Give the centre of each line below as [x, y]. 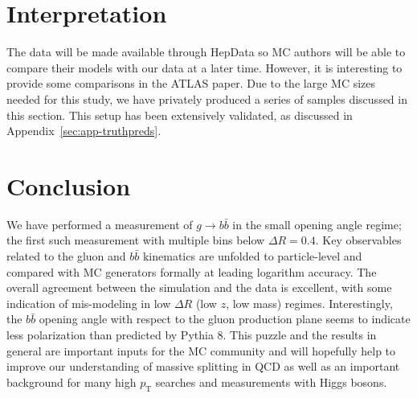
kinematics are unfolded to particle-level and [252, 256]
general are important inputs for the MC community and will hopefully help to [201, 350]
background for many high [72, 382]
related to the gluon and [66, 256]
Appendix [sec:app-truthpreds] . [84, 131]
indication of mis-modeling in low [89, 303]
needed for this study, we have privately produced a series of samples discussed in [207, 98]
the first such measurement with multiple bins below [136, 240]
